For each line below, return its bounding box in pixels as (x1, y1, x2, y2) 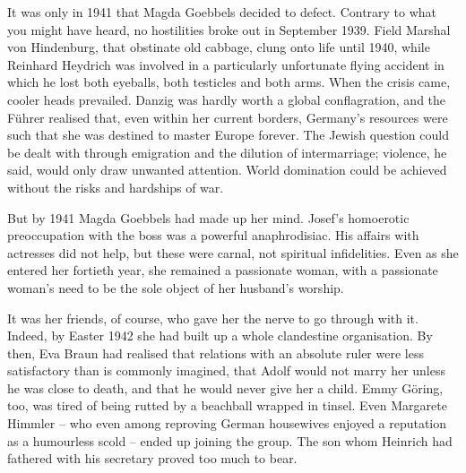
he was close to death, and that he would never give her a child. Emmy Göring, (7, 378, 444, 397)
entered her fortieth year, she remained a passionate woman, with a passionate (7, 261, 438, 279)
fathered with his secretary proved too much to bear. (7, 449, 298, 468)
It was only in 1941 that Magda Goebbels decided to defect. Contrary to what (7, 3, 437, 21)
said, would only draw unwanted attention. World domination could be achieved (7, 160, 447, 179)
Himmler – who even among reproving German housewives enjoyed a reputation (7, 414, 447, 433)
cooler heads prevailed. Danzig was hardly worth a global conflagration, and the (7, 90, 446, 108)
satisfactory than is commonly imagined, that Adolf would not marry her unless (7, 361, 446, 380)
